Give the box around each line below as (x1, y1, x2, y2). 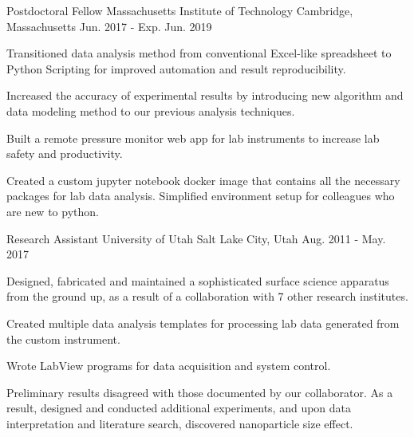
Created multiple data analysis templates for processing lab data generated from (6, 314, 400, 331)
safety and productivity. (6, 145, 123, 162)
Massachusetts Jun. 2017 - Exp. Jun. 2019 (6, 18, 212, 34)
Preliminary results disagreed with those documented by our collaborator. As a (6, 384, 393, 400)
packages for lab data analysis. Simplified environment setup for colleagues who (6, 187, 395, 204)
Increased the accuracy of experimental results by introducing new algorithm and (6, 87, 404, 104)
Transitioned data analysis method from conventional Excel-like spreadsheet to (6, 45, 392, 61)
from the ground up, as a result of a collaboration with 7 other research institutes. (6, 288, 408, 305)
